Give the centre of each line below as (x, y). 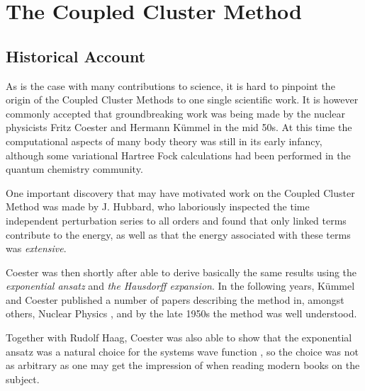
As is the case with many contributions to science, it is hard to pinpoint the (170, 85)
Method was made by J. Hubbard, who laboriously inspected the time (158, 206)
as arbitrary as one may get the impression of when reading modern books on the (183, 365)
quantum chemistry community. (74, 169)
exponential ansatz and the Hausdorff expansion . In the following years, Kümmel (180, 286)
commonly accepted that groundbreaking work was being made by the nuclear (175, 113)
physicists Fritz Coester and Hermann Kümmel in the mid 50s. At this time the (179, 127)
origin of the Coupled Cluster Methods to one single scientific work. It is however (182, 100)
